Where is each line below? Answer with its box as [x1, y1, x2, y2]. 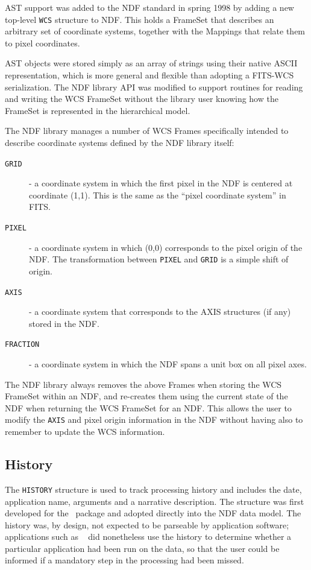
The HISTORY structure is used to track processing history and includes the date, [5, 483, 302, 495]
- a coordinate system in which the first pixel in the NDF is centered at [29, 177, 293, 189]
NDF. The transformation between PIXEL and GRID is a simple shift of [29, 253, 289, 265]
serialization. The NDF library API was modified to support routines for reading [5, 80, 303, 93]
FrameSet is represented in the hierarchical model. [5, 104, 190, 116]
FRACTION [5, 340, 40, 349]
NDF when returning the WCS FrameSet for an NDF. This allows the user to [5, 401, 292, 414]
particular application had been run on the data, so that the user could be [5, 542, 280, 554]
